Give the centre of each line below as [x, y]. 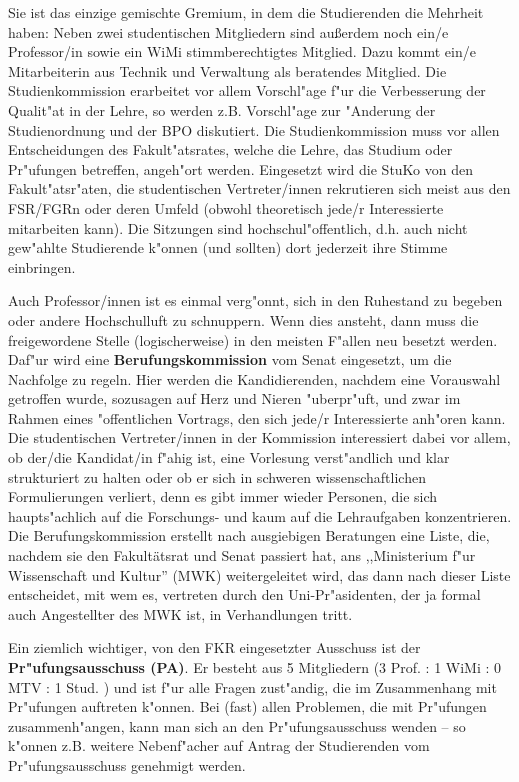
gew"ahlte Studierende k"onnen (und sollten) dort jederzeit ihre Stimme [228, 247]
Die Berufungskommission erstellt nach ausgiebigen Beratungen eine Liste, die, [249, 535]
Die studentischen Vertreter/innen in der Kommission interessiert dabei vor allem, [259, 437]
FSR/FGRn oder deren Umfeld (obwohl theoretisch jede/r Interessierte [226, 207]
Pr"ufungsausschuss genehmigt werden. [127, 764]
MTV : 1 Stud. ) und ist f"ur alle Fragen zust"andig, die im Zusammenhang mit [252, 686]
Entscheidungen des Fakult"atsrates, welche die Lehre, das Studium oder [230, 149]
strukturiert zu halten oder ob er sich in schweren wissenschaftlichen [217, 476]
